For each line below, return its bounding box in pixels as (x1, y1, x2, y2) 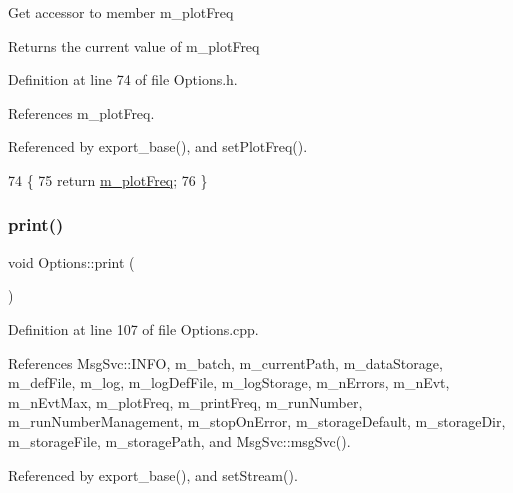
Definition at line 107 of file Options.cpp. (8, 318, 259, 339)
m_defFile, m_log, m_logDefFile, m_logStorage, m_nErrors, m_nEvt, (8, 372, 450, 393)
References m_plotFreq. (8, 102, 155, 123)
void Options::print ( (8, 251, 135, 272)
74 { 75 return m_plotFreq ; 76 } (8, 169, 208, 190)
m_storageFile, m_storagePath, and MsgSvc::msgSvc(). (8, 430, 351, 451)
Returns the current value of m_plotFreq (8, 35, 260, 56)
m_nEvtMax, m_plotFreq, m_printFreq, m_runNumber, (8, 391, 363, 412)
